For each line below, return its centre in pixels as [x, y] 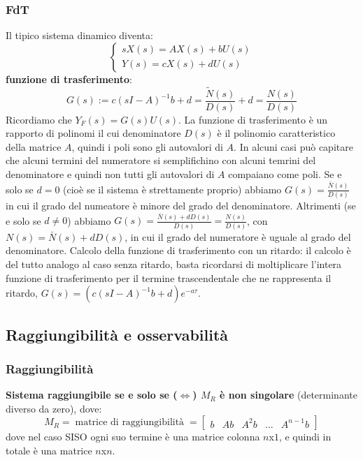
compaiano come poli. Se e [285, 174]
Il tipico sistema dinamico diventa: [79, 35]
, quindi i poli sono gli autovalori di [147, 146]
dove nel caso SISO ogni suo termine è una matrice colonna [133, 437]
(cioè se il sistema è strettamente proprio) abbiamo [172, 189]
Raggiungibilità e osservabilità [117, 334]
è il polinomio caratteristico [276, 133]
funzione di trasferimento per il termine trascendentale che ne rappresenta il [169, 277]
